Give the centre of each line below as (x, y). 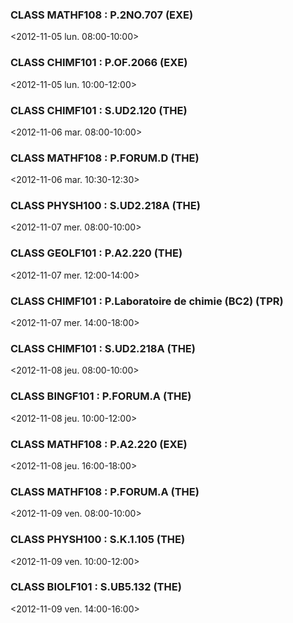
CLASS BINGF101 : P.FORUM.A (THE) (101, 396)
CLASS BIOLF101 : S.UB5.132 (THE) (96, 587)
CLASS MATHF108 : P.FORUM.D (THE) (105, 158)
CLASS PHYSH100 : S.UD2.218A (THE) (105, 206)
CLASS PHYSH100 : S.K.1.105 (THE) (98, 540)
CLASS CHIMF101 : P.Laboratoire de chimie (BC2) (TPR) (147, 301)
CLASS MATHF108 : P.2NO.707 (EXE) (102, 15)
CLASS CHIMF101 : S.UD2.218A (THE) (103, 348)
